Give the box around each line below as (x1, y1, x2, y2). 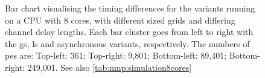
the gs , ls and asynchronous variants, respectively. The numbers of (5, 37, 250, 50)
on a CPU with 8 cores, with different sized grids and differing (5, 13, 235, 26)
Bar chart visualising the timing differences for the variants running (5, 2, 255, 14)
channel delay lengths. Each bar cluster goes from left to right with (5, 25, 254, 38)
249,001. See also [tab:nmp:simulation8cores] (27, 60, 192, 73)
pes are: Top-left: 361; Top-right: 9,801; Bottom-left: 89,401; (5, 49, 227, 62)
